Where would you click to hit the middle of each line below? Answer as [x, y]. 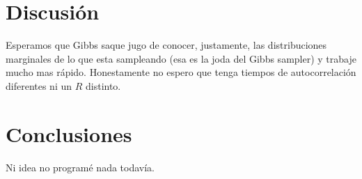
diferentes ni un [39, 86]
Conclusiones [69, 133]
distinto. [103, 86]
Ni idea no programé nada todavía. [80, 167]
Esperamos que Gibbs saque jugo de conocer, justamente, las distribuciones [166, 45]
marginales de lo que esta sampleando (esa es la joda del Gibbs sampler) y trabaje [181, 58]
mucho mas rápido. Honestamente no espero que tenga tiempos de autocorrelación [181, 72]
